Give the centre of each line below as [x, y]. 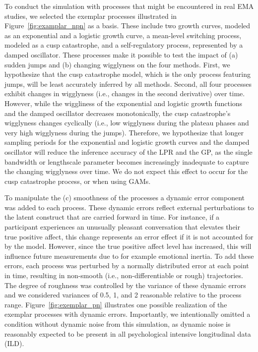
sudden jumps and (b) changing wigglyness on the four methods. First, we [117, 64]
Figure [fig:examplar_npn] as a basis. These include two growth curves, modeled [128, 26]
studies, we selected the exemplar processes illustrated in [91, 16]
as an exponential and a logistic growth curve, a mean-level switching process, [123, 35]
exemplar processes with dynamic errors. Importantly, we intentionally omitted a [128, 314]
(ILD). [14, 343]
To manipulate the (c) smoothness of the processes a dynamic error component [125, 198]
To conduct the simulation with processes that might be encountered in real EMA [129, 6]
